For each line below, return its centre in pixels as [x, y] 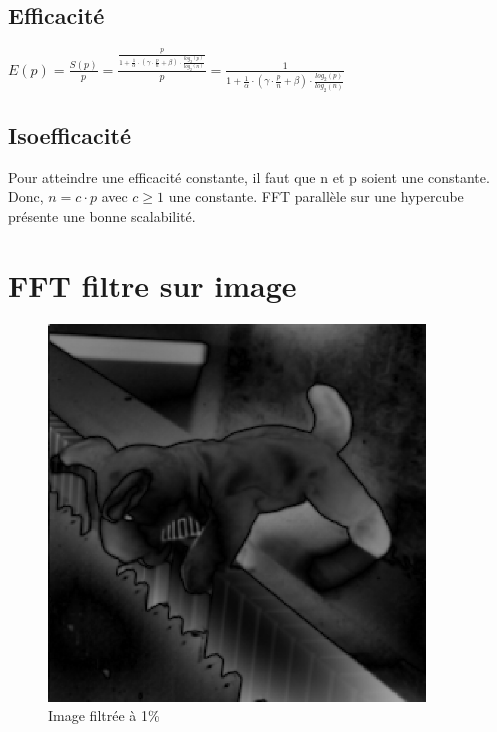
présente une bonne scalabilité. [102, 216]
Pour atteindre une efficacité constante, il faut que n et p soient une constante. [249, 176]
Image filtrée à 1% [104, 715]
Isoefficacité [69, 135]
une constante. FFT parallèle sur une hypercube [316, 196]
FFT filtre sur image [152, 284]
